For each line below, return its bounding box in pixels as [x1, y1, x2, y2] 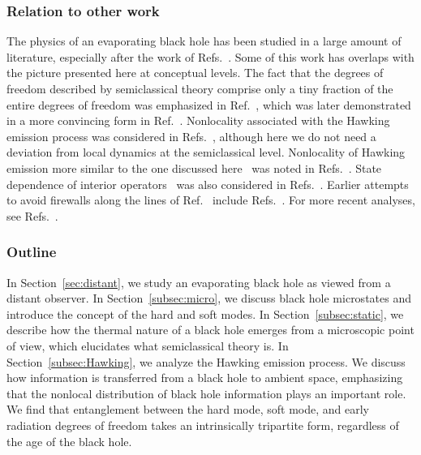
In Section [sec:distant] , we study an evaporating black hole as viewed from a [6, 273, 391, 290]
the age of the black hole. [6, 432, 132, 449]
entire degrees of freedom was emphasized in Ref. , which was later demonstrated [6, 96, 411, 113]
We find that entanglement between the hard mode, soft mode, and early [6, 401, 369, 418]
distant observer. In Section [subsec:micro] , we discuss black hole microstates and [6, 290, 411, 307]
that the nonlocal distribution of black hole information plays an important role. [6, 384, 406, 401]
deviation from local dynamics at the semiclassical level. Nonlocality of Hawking [6, 144, 406, 161]
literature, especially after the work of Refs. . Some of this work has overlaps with [6, 48, 415, 65]
